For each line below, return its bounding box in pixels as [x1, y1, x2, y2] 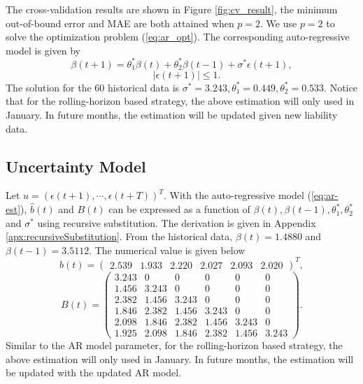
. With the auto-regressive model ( [163, 188, 311, 202]
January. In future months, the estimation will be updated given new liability [6, 108, 338, 122]
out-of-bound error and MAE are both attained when [6, 15, 234, 30]
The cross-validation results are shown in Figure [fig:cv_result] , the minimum [6, 2, 338, 16]
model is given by [6, 43, 81, 57]
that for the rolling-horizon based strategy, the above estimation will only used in [6, 94, 355, 108]
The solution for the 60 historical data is [6, 80, 180, 94]
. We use [260, 15, 297, 30]
